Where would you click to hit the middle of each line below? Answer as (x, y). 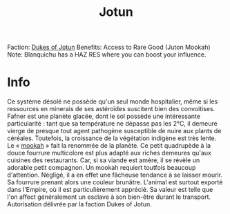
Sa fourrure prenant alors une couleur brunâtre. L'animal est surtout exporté (115, 182)
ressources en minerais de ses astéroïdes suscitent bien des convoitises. (111, 109)
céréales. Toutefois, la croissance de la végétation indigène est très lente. (112, 138)
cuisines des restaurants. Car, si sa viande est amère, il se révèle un (104, 160)
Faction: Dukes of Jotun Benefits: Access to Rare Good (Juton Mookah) (109, 47)
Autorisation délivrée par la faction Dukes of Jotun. (79, 204)
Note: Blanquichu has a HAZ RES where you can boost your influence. (107, 55)
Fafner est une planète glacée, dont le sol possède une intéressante (104, 116)
